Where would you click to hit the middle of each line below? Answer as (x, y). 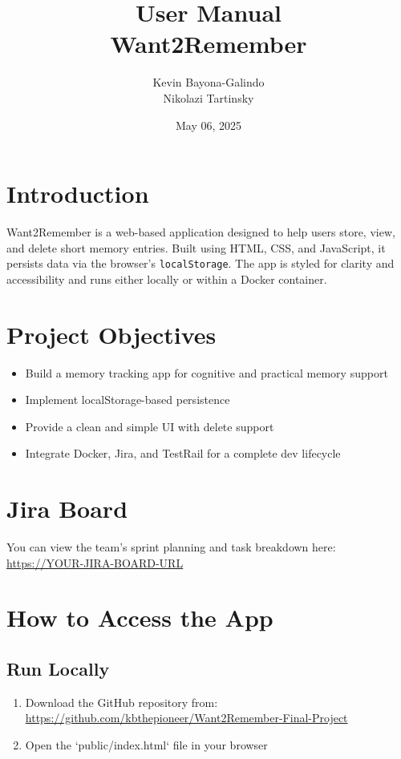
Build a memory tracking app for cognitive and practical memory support (207, 372)
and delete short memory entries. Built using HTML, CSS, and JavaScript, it (196, 247)
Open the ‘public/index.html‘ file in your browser (146, 745)
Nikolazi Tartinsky (209, 97)
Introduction (78, 194)
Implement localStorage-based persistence (128, 400)
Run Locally (58, 669)
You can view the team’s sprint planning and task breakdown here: (171, 547)
